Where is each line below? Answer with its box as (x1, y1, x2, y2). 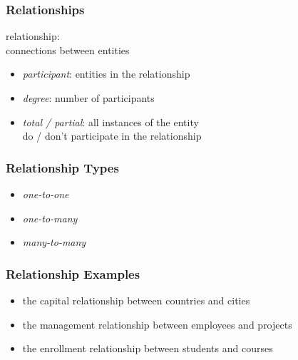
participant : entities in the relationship (22, 66, 190, 81)
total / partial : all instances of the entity (22, 114, 199, 129)
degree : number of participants (22, 91, 155, 105)
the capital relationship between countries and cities (22, 293, 250, 307)
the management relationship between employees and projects (22, 317, 292, 331)
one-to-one (22, 187, 69, 201)
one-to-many (22, 210, 78, 225)
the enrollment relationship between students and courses (22, 341, 273, 356)
